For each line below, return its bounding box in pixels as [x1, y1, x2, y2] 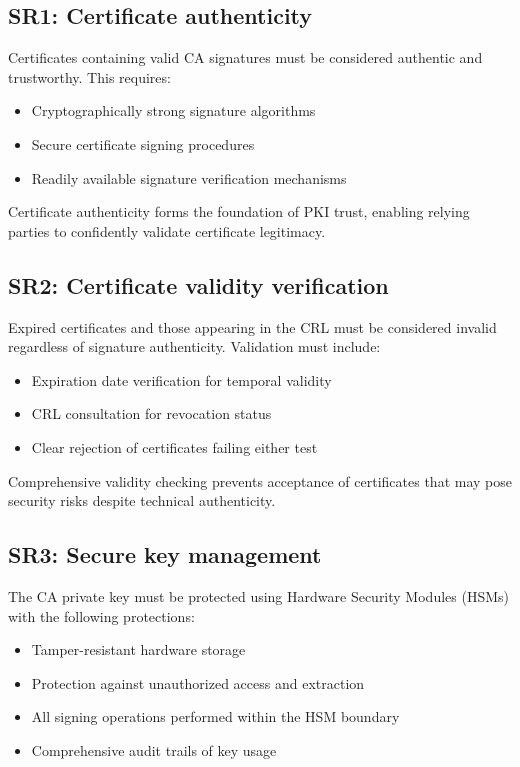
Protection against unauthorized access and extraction [31, 672, 365, 693]
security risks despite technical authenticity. [8, 490, 276, 511]
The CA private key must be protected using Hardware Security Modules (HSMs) [8, 585, 509, 606]
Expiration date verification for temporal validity [31, 369, 332, 390]
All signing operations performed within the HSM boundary [31, 706, 400, 727]
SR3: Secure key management [8, 539, 322, 570]
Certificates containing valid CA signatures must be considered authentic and [8, 47, 483, 68]
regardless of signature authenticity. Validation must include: [8, 336, 381, 357]
